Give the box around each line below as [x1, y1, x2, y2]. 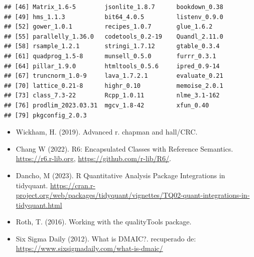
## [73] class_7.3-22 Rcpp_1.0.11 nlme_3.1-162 [4, 92, 220, 99]
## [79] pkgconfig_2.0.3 [4, 111, 87, 119]
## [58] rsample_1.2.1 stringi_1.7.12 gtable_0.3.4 [4, 43, 220, 50]
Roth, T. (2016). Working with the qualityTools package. [16, 216, 192, 227]
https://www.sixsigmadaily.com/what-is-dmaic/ [16, 243, 163, 253]
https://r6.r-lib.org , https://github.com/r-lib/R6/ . [16, 153, 171, 164]
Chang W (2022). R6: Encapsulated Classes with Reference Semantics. [16, 143, 233, 154]
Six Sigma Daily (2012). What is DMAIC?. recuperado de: [16, 233, 196, 243]
